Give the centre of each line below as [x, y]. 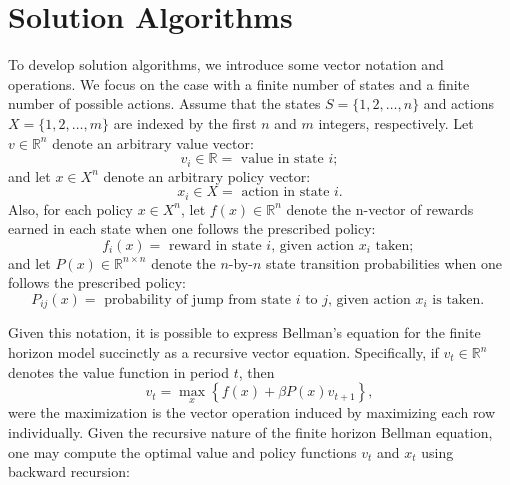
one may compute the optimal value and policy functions [182, 451]
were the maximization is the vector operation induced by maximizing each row [252, 412]
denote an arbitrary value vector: [153, 142]
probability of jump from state [197, 299]
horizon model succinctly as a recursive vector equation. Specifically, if [223, 352]
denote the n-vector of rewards [380, 208]
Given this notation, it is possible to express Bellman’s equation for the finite [244, 332]
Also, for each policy [70, 208]
